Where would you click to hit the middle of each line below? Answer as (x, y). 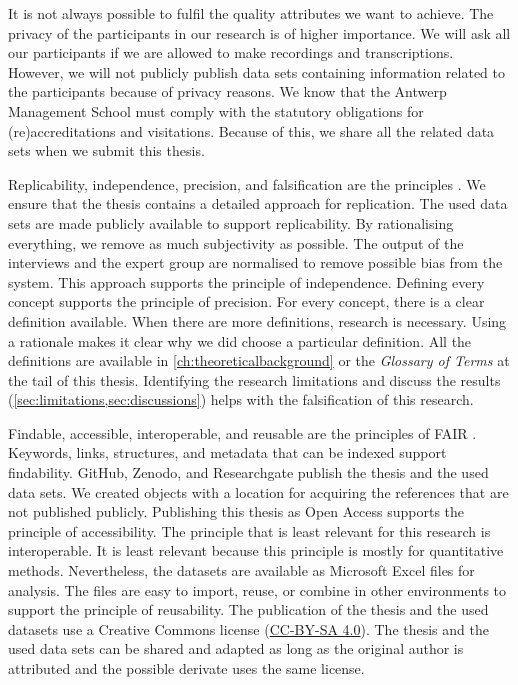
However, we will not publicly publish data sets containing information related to (256, 71)
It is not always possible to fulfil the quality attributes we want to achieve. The (251, 13)
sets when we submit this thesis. (106, 150)
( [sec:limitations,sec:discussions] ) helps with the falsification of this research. (241, 399)
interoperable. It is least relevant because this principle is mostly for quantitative (256, 550)
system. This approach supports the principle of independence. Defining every (246, 281)
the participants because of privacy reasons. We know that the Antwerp (227, 91)
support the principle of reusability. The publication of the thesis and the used (248, 609)
